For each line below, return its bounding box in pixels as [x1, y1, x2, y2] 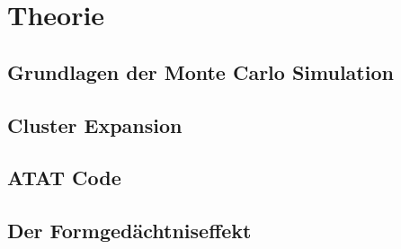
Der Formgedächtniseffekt [7, 217, 252, 245]
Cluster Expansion [7, 111, 183, 138]
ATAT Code [7, 164, 121, 191]
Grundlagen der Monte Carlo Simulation [7, 58, 394, 85]
